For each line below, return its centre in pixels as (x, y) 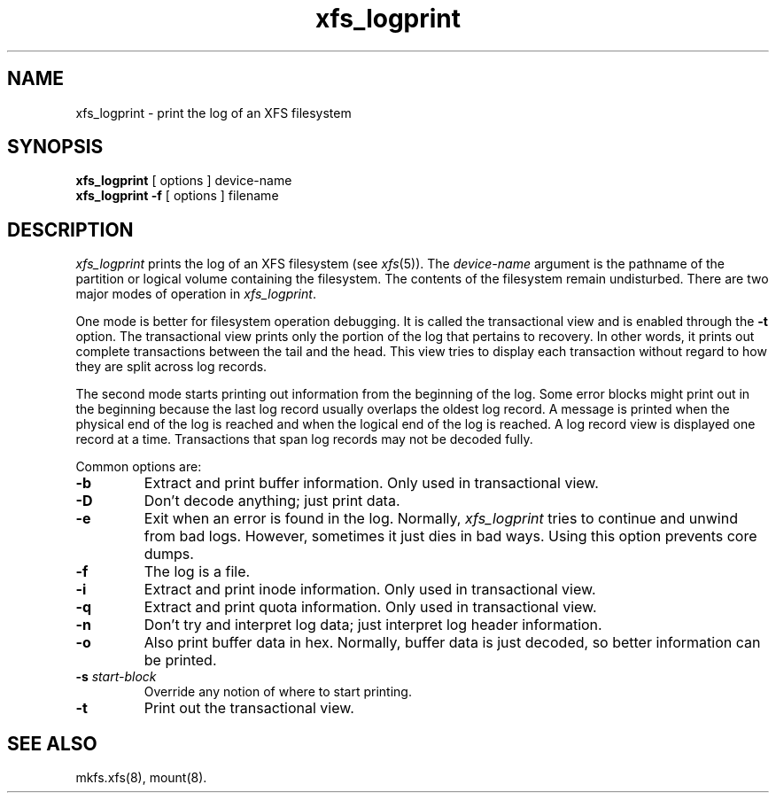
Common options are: (139, 467)
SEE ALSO (52, 743)
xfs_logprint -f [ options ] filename (177, 196)
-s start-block (116, 677)
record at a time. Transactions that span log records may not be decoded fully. (304, 439)
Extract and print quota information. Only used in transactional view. (370, 607)
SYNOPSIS (55, 147)
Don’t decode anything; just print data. (272, 501)
